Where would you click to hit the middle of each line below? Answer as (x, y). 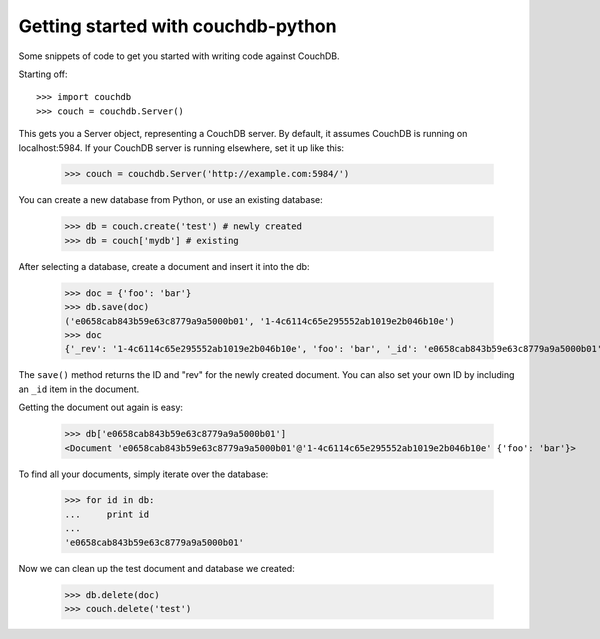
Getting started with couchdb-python (177, 26)
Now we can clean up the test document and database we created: (156, 568)
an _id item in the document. (79, 389)
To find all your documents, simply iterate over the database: (143, 474)
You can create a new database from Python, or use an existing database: (171, 200)
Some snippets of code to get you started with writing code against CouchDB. (179, 56)
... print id (107, 514)
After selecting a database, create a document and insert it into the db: (164, 266)
